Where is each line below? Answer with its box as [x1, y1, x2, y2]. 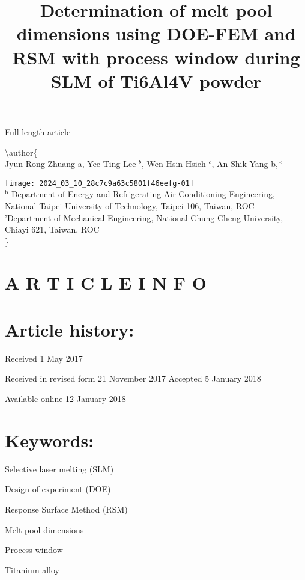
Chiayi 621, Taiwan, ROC [5, 223, 100, 236]
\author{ [5, 145, 38, 158]
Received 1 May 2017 [5, 352, 83, 364]
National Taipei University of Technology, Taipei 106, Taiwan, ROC [5, 199, 255, 212]
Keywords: [5, 427, 94, 452]
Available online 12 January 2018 [5, 392, 126, 405]
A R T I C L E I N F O [5, 270, 207, 295]
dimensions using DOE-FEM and [16, 21, 296, 46]
